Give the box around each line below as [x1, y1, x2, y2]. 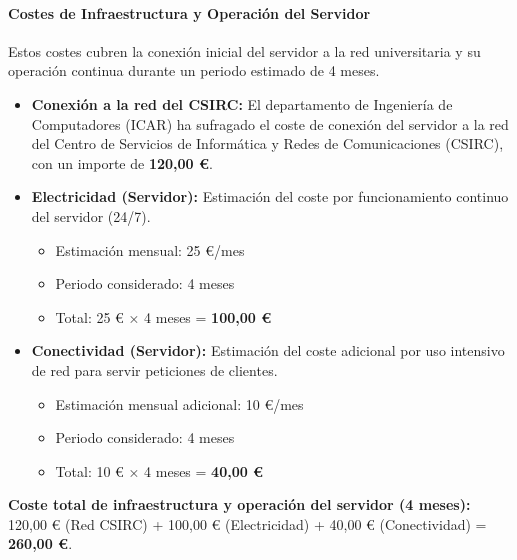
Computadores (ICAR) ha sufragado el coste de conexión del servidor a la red [31, 113, 509, 134]
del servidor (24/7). [31, 205, 151, 226]
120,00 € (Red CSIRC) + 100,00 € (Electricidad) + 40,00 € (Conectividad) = [8, 513, 487, 534]
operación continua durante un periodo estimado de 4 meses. [8, 60, 380, 81]
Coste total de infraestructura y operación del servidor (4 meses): [8, 494, 471, 515]
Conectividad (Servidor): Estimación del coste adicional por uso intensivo [31, 340, 505, 361]
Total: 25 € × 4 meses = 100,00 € [55, 306, 272, 327]
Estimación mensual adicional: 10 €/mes [55, 393, 304, 414]
